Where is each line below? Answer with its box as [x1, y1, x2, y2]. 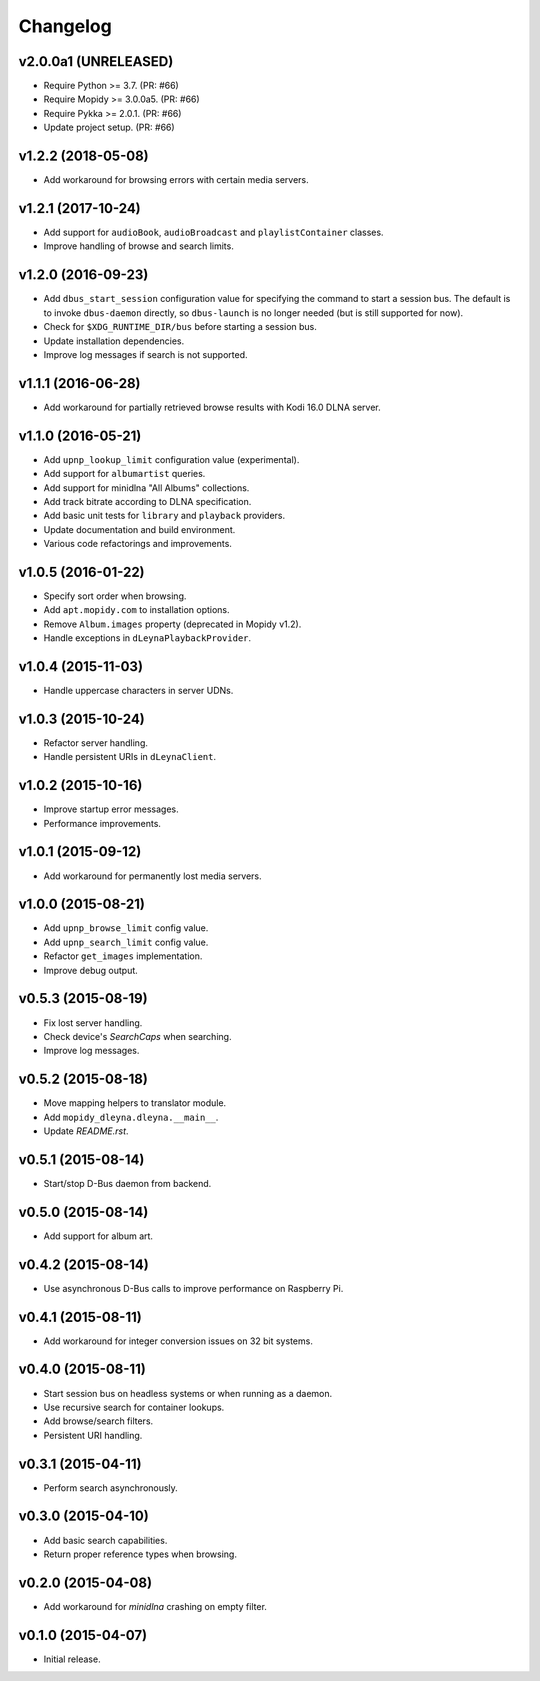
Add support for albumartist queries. [43, 468, 206, 480]
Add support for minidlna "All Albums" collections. [43, 481, 250, 494]
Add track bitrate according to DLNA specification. [43, 495, 252, 507]
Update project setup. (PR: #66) [43, 121, 175, 134]
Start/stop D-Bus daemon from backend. [43, 1177, 212, 1189]
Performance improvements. [43, 817, 162, 829]
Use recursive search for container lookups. [43, 1401, 225, 1413]
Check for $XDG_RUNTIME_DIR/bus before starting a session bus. [43, 321, 317, 333]
